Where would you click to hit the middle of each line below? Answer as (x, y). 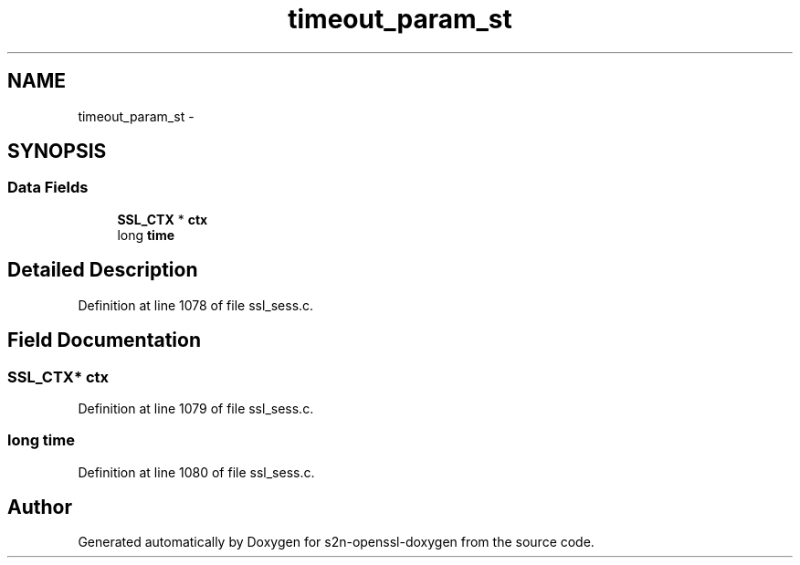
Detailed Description (103, 270)
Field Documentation (104, 340)
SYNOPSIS (57, 152)
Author (40, 507)
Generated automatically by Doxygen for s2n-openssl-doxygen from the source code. (336, 542)
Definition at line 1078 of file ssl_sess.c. (196, 305)
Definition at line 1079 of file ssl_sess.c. (196, 408)
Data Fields (48, 188)
